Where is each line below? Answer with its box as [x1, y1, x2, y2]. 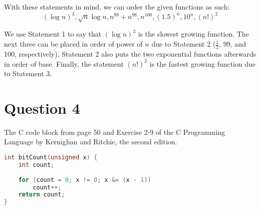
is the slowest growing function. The [138, 29, 249, 39]
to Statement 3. [4, 68, 52, 79]
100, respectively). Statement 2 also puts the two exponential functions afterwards [4, 48, 256, 59]
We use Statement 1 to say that [4, 29, 102, 39]
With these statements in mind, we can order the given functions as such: [4, 2, 230, 12]
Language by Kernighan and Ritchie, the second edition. [4, 136, 177, 147]
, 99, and [219, 39, 246, 49]
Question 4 [4, 97, 80, 118]
